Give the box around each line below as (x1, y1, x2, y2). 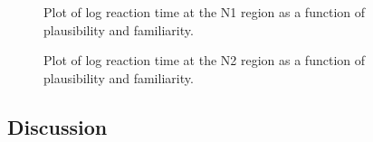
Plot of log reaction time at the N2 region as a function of (43, 51, 366, 70)
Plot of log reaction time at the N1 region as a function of (43, 3, 366, 21)
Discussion (7, 112, 108, 140)
